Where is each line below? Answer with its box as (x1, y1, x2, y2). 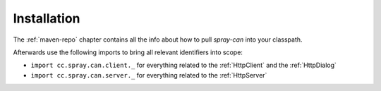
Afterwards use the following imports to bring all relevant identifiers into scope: (13, 48, 243, 56)
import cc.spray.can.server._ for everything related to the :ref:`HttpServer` (30, 71, 267, 79)
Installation (13, 11, 80, 26)
